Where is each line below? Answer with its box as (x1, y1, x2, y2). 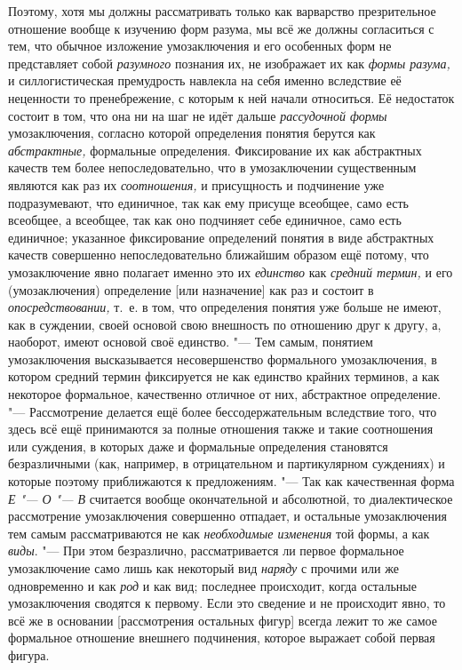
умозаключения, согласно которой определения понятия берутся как (8, 124, 376, 142)
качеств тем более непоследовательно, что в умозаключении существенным (8, 158, 417, 177)
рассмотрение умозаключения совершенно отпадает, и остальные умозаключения (8, 506, 447, 525)
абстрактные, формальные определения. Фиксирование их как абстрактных (8, 140, 422, 159)
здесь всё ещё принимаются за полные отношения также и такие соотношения (8, 419, 434, 438)
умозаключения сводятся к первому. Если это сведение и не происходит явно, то (8, 594, 446, 612)
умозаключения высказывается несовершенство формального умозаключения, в (8, 349, 437, 368)
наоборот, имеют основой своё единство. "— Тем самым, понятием (8, 332, 373, 351)
